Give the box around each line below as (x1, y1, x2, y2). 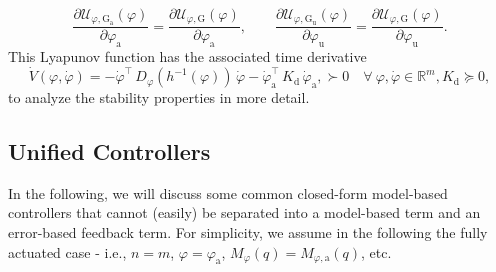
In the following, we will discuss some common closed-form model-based (8, 182, 448, 203)
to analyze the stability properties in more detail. (8, 87, 310, 108)
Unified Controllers (8, 136, 211, 167)
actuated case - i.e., (8, 241, 127, 262)
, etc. (361, 241, 392, 262)
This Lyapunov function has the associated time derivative (8, 46, 367, 67)
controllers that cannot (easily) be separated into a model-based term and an (8, 202, 481, 223)
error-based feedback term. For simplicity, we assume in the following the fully (8, 222, 488, 243)
